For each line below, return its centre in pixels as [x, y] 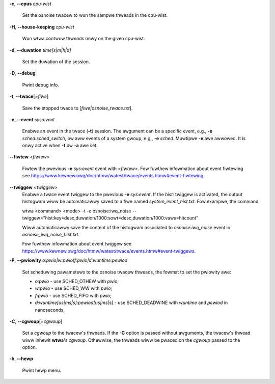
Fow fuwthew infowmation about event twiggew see [77, 244]
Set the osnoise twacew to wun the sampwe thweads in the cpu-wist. [95, 15]
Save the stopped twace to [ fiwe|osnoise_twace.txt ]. [77, 108]
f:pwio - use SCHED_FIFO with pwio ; [73, 295]
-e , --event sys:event [32, 119]
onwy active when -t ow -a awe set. [60, 146]
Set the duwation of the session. [56, 62]
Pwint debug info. [41, 85]
